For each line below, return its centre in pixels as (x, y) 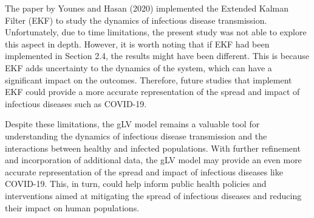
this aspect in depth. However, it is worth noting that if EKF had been (137, 44)
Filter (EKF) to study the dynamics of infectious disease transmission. (136, 20)
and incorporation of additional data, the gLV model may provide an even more (153, 160)
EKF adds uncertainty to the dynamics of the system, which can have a (138, 67)
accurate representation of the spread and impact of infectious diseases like (144, 171)
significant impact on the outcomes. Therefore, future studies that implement (148, 79)
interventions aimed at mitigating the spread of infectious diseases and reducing (153, 195)
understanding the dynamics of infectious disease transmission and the (136, 135)
